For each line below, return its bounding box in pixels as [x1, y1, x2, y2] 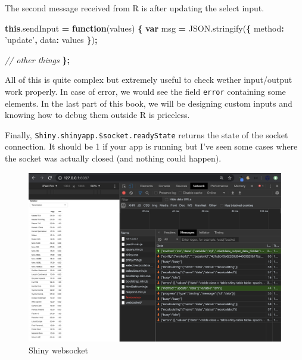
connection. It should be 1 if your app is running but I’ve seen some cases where [5, 140, 298, 153]
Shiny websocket [29, 343, 89, 356]
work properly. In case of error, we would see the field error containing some [5, 85, 286, 97]
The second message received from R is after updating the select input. [5, 2, 264, 14]
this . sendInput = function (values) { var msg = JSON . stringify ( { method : [5, 21, 284, 34]
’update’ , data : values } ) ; [5, 33, 98, 46]
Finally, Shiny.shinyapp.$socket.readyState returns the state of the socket [5, 128, 288, 141]
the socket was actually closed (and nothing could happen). [5, 152, 222, 165]
